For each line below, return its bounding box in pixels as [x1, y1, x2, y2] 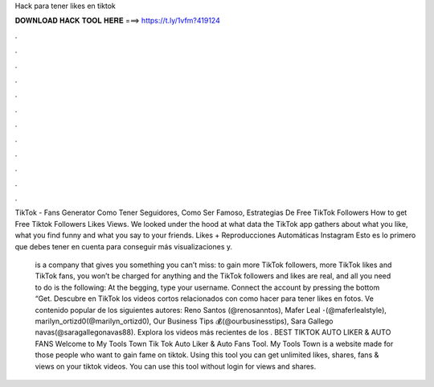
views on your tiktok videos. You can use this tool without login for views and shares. [35, 361, 317, 371]
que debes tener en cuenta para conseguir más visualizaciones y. [14, 241, 233, 251]
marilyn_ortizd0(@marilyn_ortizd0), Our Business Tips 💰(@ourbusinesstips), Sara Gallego [35, 316, 334, 326]
